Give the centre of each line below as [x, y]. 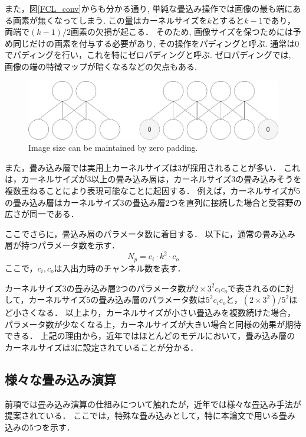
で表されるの [253, 288]
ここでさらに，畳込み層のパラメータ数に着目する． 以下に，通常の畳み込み [150, 233]
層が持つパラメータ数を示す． [62, 245]
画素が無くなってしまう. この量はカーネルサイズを [110, 20]
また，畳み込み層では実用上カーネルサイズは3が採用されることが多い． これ [152, 167]
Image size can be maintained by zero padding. [113, 148]
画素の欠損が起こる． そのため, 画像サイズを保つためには [182, 32]
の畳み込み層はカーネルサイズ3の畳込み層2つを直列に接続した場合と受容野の [153, 202]
